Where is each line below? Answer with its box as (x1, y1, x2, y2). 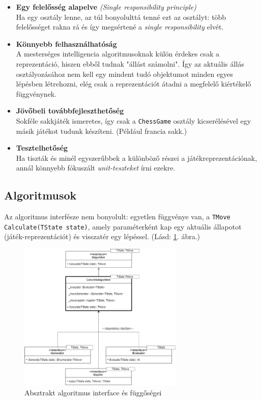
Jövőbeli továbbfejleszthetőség (16, 105, 124, 116)
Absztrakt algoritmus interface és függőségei (24, 387, 162, 398)
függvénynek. (16, 88, 57, 99)
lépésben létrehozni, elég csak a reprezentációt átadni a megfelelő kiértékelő (16, 78, 251, 89)
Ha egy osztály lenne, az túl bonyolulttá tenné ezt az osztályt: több (16, 11, 226, 22)
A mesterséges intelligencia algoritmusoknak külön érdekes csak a (16, 48, 219, 59)
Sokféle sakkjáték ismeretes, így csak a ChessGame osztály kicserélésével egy (16, 115, 251, 126)
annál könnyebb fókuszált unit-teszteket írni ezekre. (16, 162, 176, 173)
